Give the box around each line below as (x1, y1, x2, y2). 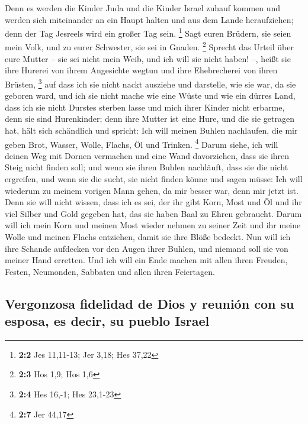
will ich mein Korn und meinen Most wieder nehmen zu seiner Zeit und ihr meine (5, 219, 301, 231)
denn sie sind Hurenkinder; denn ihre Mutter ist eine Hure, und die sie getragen (5, 112, 295, 125)
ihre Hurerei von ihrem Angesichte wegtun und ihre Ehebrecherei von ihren (5, 64, 278, 76)
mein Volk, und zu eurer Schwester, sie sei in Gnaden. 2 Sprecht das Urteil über (5, 39, 294, 53)
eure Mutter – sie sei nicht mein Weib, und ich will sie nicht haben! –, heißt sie (5, 52, 291, 64)
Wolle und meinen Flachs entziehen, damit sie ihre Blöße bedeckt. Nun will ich (5, 230, 291, 242)
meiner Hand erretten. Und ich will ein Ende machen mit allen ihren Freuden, (5, 254, 288, 266)
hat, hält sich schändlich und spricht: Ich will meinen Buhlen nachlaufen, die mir (5, 124, 298, 136)
